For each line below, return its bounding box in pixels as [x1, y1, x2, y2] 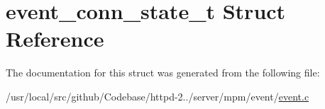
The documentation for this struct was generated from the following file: [6, 65, 320, 80]
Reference [6, 24, 104, 53]
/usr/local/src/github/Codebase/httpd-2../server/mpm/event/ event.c [6, 88, 309, 103]
